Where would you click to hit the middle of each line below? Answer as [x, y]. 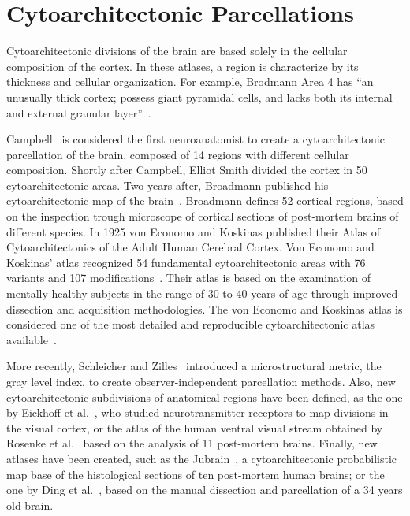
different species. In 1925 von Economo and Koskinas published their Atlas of [194, 231]
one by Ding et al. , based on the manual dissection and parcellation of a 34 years [205, 490]
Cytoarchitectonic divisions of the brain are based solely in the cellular [177, 51]
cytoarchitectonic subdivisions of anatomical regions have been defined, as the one [205, 397]
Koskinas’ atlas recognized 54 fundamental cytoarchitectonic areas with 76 [186, 262]
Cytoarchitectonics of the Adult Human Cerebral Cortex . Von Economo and [190, 247]
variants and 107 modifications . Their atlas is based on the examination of [189, 278]
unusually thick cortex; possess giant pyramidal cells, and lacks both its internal [199, 97]
